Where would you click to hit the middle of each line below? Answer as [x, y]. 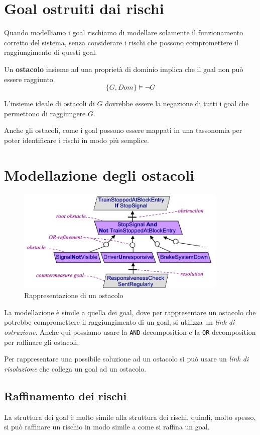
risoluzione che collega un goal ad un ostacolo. [75, 368]
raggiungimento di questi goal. [51, 52]
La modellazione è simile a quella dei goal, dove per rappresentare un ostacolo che [130, 312]
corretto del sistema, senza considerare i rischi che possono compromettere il [121, 42]
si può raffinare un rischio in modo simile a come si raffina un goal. [107, 427]
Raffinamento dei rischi [66, 395]
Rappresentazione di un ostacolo [74, 295]
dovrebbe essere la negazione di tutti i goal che [177, 103]
